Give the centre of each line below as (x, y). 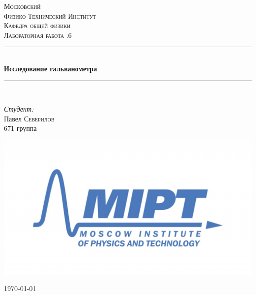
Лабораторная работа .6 (38, 35)
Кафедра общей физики (37, 25)
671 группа (20, 128)
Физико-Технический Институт (50, 15)
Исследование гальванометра (50, 68)
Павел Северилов (29, 118)
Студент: (19, 109)
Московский (22, 6)
